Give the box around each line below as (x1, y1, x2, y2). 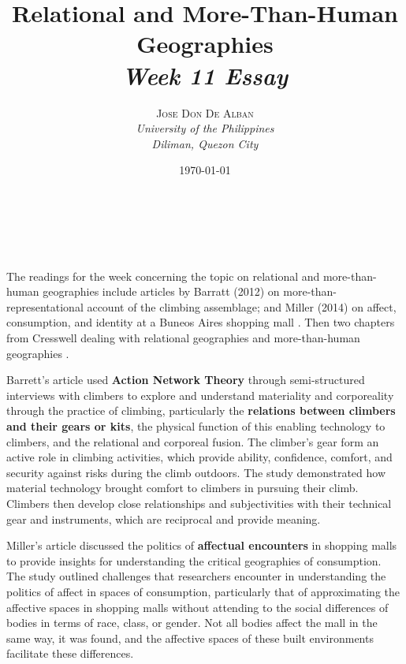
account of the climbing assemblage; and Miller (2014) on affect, (87, 298, 397, 315)
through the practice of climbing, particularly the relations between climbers (6, 402, 396, 419)
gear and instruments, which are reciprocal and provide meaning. (6, 510, 321, 527)
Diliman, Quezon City (151, 135, 259, 151)
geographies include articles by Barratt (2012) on (43, 283, 280, 300)
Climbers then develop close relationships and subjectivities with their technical (6, 494, 392, 511)
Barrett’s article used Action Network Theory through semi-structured (6, 371, 365, 388)
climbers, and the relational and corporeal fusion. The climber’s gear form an (6, 433, 379, 450)
